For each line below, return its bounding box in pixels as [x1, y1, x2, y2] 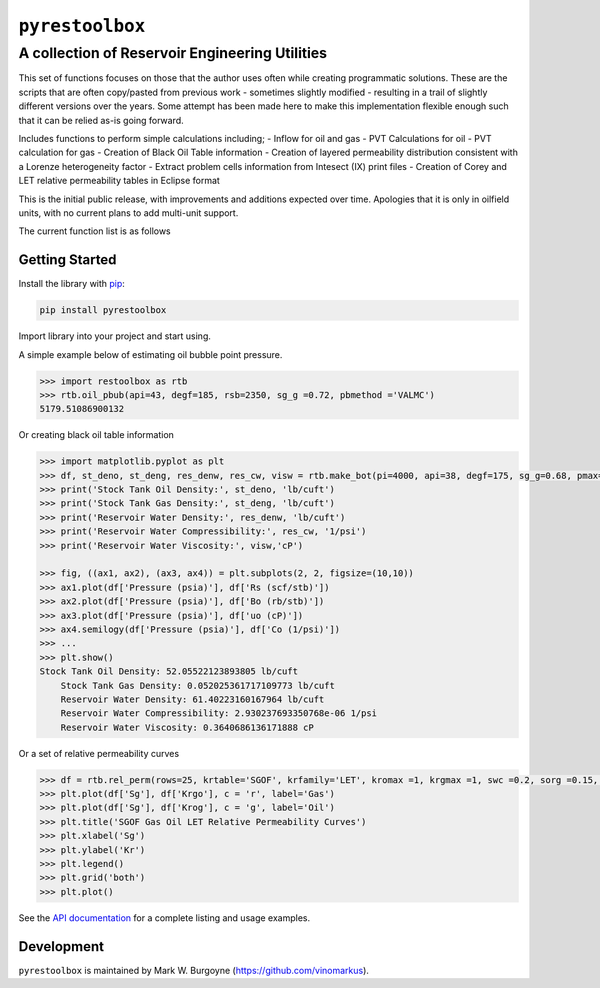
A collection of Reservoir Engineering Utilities [18, 44, 328, 62]
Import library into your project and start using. [18, 330, 212, 342]
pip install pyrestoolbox [39, 305, 167, 316]
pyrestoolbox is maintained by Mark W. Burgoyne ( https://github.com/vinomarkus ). [18, 964, 370, 976]
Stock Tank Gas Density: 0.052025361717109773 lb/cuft [60, 680, 335, 691]
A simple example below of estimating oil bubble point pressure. [18, 348, 283, 360]
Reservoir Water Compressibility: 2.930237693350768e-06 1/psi [60, 708, 378, 719]
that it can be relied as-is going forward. [18, 114, 184, 126]
